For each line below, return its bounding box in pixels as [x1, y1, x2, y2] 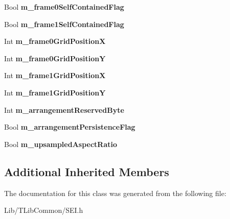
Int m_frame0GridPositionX [4, 36, 106, 46]
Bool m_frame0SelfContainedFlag [4, 2, 124, 12]
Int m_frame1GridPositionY [4, 87, 106, 98]
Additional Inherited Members [4, 163, 169, 179]
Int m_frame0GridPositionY [4, 53, 106, 63]
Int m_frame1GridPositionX [4, 70, 106, 81]
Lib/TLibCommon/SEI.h [4, 205, 83, 215]
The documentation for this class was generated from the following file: [4, 187, 226, 198]
